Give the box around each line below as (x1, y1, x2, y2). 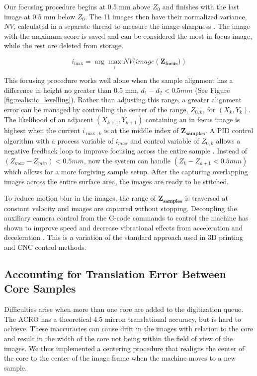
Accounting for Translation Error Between (4, 266, 226, 281)
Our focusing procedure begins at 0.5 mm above (4, 1, 151, 11)
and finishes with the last (162, 1, 240, 11)
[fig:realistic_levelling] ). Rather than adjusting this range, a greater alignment (4, 94, 242, 105)
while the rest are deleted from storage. (4, 40, 124, 51)
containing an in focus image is (145, 114, 240, 125)
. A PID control (205, 125, 254, 136)
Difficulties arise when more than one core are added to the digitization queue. (4, 304, 244, 314)
